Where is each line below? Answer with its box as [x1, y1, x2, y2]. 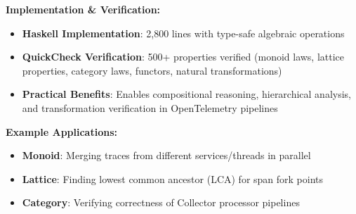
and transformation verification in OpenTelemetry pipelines [22, 100, 278, 115]
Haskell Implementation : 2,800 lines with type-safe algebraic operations [22, 25, 345, 40]
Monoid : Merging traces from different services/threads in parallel [22, 148, 311, 163]
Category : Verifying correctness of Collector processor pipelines [22, 195, 300, 210]
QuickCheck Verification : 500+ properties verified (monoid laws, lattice [22, 49, 345, 64]
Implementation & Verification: [6, 2, 161, 16]
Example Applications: [6, 124, 117, 139]
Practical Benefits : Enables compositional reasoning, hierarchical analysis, [22, 87, 352, 101]
